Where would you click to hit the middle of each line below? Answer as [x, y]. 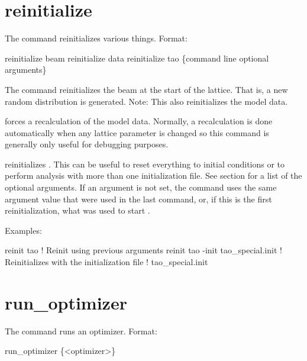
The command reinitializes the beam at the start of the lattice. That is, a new [146, 89]
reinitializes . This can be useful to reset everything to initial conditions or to [145, 164]
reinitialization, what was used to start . [77, 210]
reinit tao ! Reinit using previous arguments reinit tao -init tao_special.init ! [143, 250]
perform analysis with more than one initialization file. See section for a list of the [153, 175]
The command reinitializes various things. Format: [96, 38]
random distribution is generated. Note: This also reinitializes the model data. [146, 101]
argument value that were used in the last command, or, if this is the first [138, 199]
